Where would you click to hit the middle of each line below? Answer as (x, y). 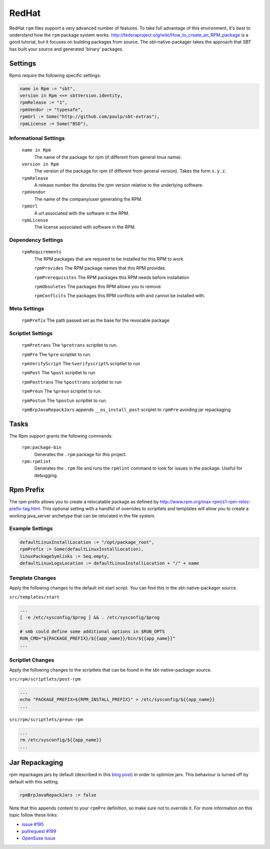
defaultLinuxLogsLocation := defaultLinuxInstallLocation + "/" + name (109, 563)
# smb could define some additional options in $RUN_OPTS (92, 631)
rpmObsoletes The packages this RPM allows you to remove (97, 286)
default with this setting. (34, 781)
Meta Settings (27, 309)
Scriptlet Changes (32, 660)
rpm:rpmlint (36, 462)
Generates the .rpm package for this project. (80, 454)
